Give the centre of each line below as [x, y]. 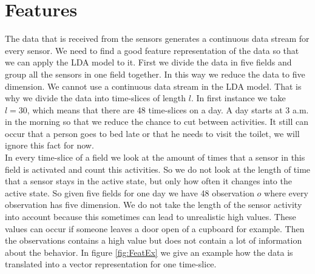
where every [286, 192]
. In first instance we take [238, 98]
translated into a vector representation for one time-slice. [111, 264]
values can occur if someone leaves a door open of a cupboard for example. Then [155, 228]
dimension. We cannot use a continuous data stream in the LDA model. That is [153, 86]
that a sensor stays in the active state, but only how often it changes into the [148, 181]
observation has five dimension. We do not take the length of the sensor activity [154, 205]
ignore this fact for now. [49, 145]
